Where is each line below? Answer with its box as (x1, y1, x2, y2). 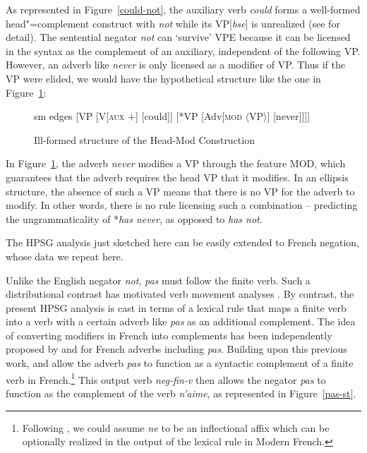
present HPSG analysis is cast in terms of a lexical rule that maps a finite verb (6, 300, 347, 315)
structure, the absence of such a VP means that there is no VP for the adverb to (6, 183, 355, 198)
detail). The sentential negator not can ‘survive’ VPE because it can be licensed (6, 30, 351, 44)
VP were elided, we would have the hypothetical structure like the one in (6, 71, 321, 85)
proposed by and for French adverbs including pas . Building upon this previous (6, 342, 347, 356)
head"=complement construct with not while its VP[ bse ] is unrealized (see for (6, 16, 340, 30)
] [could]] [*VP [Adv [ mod (135, 109, 242, 123)
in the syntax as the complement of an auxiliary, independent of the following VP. (6, 43, 361, 58)
